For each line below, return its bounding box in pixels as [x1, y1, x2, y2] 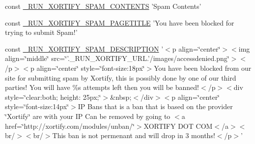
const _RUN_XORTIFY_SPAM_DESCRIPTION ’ [5, 43, 164, 54]
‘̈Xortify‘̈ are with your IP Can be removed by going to [5, 111, 170, 121]
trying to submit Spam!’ [5, 27, 78, 37]
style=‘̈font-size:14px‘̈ [5, 101, 69, 112]
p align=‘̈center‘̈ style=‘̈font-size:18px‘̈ [30, 62, 145, 73]
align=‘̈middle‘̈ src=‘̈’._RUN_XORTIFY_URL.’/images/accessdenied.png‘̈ [5, 53, 229, 63]
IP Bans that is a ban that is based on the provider [78, 101, 233, 112]
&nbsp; [110, 91, 132, 102]
